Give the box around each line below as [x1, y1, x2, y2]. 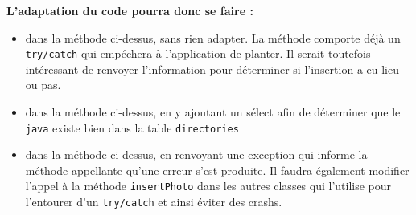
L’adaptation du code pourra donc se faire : [6, 2, 253, 18]
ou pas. [25, 76, 61, 93]
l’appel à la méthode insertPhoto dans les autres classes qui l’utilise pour [25, 177, 392, 194]
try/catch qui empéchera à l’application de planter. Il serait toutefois [25, 45, 371, 62]
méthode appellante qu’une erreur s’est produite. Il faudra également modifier [25, 161, 410, 178]
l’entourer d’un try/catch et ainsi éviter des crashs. [25, 193, 282, 210]
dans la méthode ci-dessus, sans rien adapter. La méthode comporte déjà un [25, 29, 401, 46]
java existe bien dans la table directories [25, 119, 239, 136]
